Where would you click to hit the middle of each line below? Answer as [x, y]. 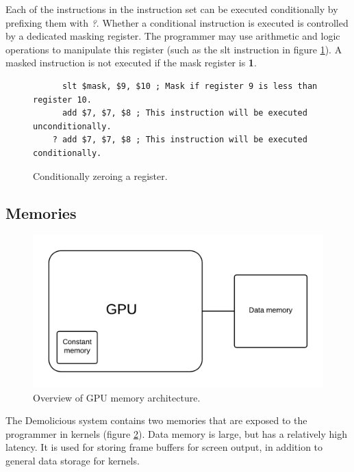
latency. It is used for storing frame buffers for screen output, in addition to [164, 447]
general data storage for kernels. [73, 460]
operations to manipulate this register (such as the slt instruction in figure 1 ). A [174, 49]
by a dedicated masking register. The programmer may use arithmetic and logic [173, 36]
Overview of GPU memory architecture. [117, 397]
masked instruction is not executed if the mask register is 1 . [131, 63]
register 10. [62, 100]
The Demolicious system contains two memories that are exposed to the [156, 420]
